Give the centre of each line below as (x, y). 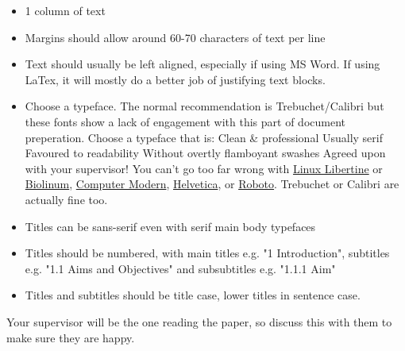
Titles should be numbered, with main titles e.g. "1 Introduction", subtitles (207, 253)
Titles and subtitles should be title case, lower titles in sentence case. (193, 295)
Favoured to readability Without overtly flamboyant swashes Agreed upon (205, 153)
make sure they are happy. (71, 337)
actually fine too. (66, 199)
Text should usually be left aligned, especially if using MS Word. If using (202, 64)
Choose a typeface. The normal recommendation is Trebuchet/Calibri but (204, 106)
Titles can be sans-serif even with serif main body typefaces (170, 226)
